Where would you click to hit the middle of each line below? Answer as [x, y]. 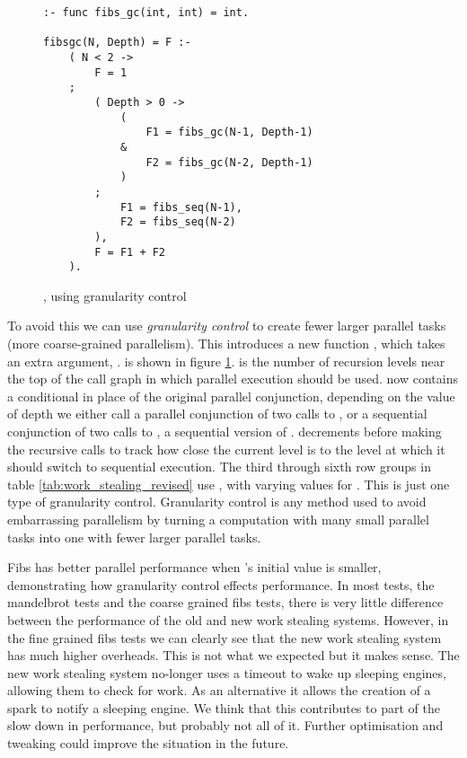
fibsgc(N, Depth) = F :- [117, 43]
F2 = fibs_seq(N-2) [178, 222]
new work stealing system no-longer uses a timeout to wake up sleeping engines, [227, 672]
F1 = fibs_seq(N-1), [181, 207]
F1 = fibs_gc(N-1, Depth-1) [229, 132]
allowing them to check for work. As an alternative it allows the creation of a [219, 690]
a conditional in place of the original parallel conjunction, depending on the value [231, 396]
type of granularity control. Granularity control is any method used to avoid [217, 502]
